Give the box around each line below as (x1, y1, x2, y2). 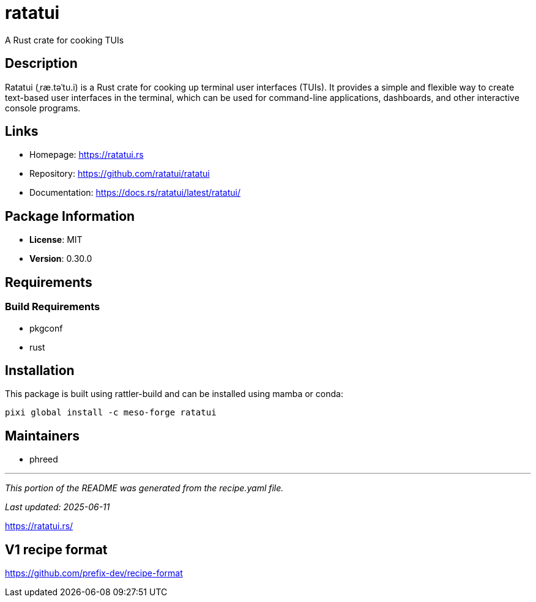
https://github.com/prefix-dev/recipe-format (5, 568, 183, 579)
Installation (5, 362, 75, 378)
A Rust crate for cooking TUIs (5, 34, 124, 45)
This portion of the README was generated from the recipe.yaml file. (5, 483, 284, 494)
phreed (29, 454, 58, 465)
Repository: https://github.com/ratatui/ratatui (29, 168, 210, 179)
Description (5, 56, 78, 72)
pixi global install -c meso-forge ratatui (5, 407, 217, 418)
